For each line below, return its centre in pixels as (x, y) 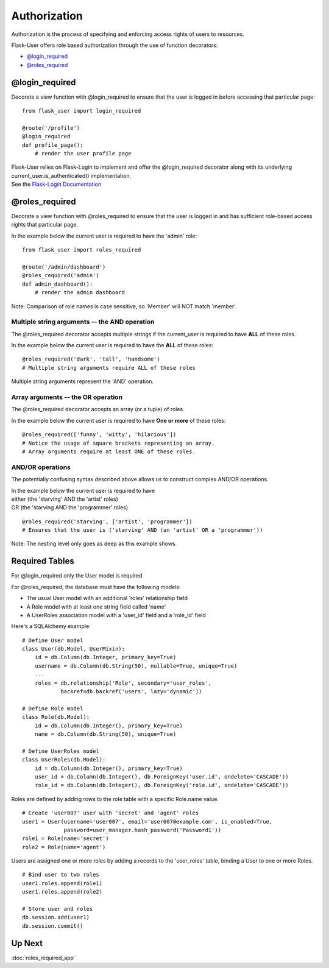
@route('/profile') (51, 128)
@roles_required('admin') (61, 275)
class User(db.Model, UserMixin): (73, 649)
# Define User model (53, 640)
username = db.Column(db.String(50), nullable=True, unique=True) (136, 666)
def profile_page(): (53, 145)
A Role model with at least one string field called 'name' (96, 607)
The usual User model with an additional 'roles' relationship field (107, 598)
